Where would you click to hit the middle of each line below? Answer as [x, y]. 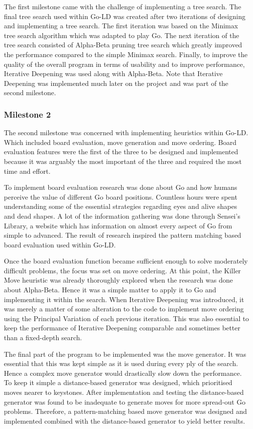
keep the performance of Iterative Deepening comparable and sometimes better [122, 328]
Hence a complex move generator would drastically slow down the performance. [123, 373]
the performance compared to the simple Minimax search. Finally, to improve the [126, 54]
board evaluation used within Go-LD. [60, 244]
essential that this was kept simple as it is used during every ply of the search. [121, 363]
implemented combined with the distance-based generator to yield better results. [125, 420]
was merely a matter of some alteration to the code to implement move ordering [124, 309]
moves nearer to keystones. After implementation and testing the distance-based [124, 392]
